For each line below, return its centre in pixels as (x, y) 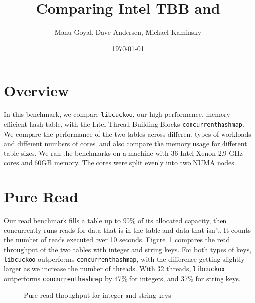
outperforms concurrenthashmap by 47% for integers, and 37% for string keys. (122, 278)
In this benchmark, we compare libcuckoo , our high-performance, (104, 114)
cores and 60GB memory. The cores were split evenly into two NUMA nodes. (120, 163)
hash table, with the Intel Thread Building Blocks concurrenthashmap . (137, 124)
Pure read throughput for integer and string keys (97, 295)
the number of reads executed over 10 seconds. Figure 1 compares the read (117, 240)
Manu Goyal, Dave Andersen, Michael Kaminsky (128, 32)
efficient (16, 124)
